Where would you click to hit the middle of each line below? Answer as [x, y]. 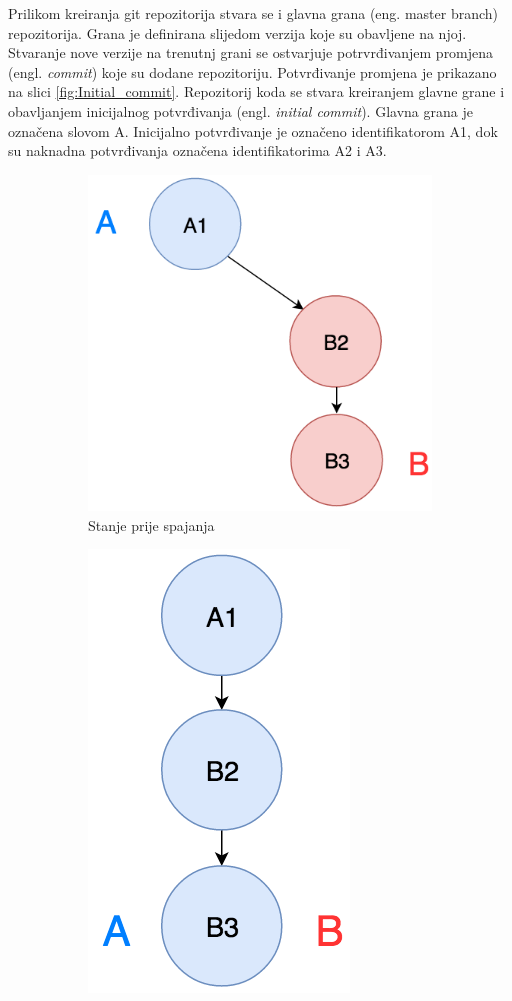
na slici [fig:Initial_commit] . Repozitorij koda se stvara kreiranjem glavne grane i [256, 91]
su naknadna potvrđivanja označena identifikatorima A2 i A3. [197, 150]
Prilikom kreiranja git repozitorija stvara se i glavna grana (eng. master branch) [253, 13]
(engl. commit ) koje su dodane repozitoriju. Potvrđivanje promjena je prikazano [252, 71]
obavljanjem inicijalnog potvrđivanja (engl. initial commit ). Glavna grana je [240, 110]
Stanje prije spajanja [151, 524]
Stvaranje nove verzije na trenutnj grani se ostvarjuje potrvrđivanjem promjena [251, 52]
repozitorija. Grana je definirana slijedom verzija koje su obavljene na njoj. [237, 32]
